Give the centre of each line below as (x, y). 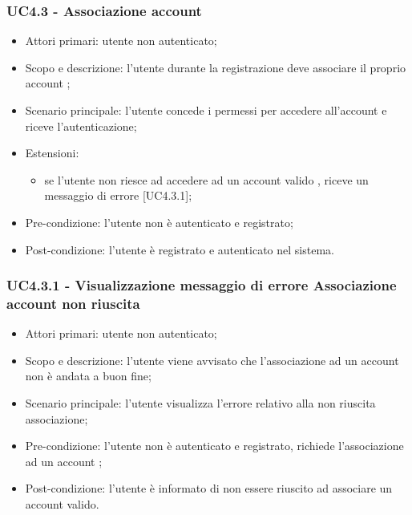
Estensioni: (52, 153)
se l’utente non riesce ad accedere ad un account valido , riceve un (206, 179)
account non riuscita (73, 303)
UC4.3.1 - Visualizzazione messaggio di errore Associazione (202, 285)
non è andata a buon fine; (88, 376)
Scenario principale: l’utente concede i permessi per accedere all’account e (206, 110)
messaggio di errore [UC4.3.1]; (118, 195)
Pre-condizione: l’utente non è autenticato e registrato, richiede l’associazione (214, 446)
